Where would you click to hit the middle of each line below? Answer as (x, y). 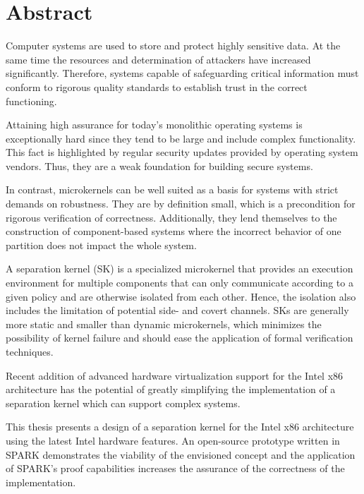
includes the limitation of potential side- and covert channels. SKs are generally (177, 310)
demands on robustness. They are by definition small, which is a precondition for (181, 204)
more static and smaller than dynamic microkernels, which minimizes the (164, 324)
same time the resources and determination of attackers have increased (158, 59)
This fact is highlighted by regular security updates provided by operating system (182, 152)
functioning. (31, 101)
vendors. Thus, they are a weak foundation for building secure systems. (159, 165)
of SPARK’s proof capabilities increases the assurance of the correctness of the (175, 468)
